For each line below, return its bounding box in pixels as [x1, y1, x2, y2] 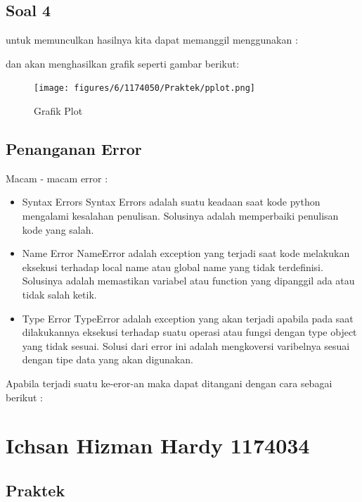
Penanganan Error [6, 138, 142, 160]
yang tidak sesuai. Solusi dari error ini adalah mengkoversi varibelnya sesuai [22, 338, 350, 353]
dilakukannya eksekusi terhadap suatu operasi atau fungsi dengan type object [22, 325, 357, 339]
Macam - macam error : [6, 170, 108, 185]
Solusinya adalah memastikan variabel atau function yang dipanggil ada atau [22, 273, 355, 288]
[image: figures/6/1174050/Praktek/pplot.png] [34, 83, 255, 94]
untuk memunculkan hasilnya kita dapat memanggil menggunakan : [6, 32, 298, 47]
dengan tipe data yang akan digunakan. [22, 352, 193, 367]
